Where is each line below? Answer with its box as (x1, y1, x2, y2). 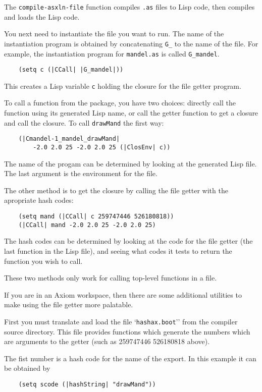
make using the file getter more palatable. (4, 299, 133, 310)
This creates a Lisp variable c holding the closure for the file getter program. (4, 80, 241, 91)
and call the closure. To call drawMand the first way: (4, 117, 164, 128)
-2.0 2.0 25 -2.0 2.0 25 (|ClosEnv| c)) (33, 143, 171, 151)
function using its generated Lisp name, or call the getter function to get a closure (4, 107, 258, 118)
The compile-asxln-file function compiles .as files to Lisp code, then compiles (4, 2, 255, 12)
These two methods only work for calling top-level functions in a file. (4, 272, 217, 283)
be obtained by (4, 363, 50, 373)
